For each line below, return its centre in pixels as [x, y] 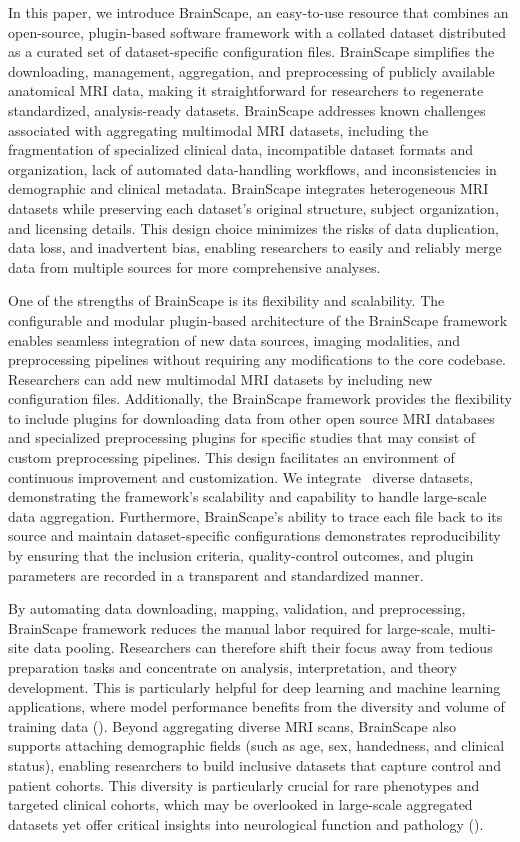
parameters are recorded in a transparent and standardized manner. [216, 574]
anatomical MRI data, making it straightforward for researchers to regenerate [246, 90]
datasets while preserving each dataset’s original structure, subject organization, [253, 207]
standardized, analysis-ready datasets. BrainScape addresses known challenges [247, 109]
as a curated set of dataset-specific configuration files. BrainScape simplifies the [251, 51]
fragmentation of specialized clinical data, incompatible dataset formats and [241, 149]
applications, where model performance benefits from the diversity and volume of [256, 706]
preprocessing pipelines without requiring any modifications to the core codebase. [257, 359]
